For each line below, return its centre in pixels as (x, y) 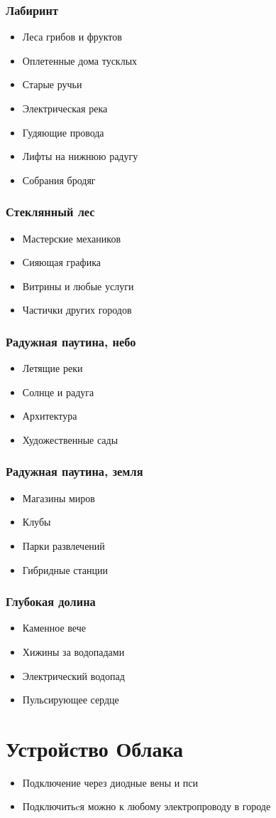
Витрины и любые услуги (78, 286)
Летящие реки (53, 368)
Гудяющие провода (63, 132)
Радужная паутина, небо (71, 341)
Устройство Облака (95, 748)
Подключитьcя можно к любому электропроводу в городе (147, 806)
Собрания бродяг (59, 180)
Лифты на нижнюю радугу (80, 156)
